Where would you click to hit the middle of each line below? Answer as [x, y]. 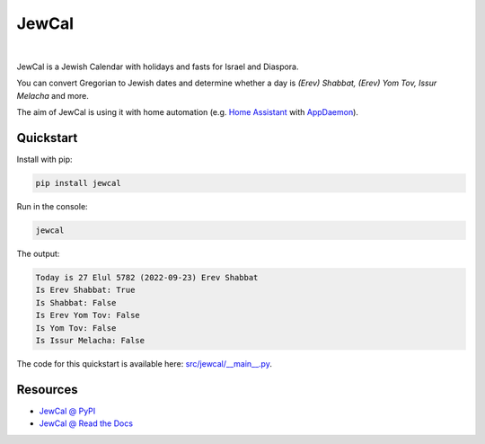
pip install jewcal [78, 183]
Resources [47, 390]
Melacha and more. [53, 95]
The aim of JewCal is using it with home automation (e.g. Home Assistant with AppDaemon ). [188, 112]
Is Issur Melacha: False [90, 340]
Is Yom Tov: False [76, 328]
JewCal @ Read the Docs [86, 423]
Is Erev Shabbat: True [85, 290]
